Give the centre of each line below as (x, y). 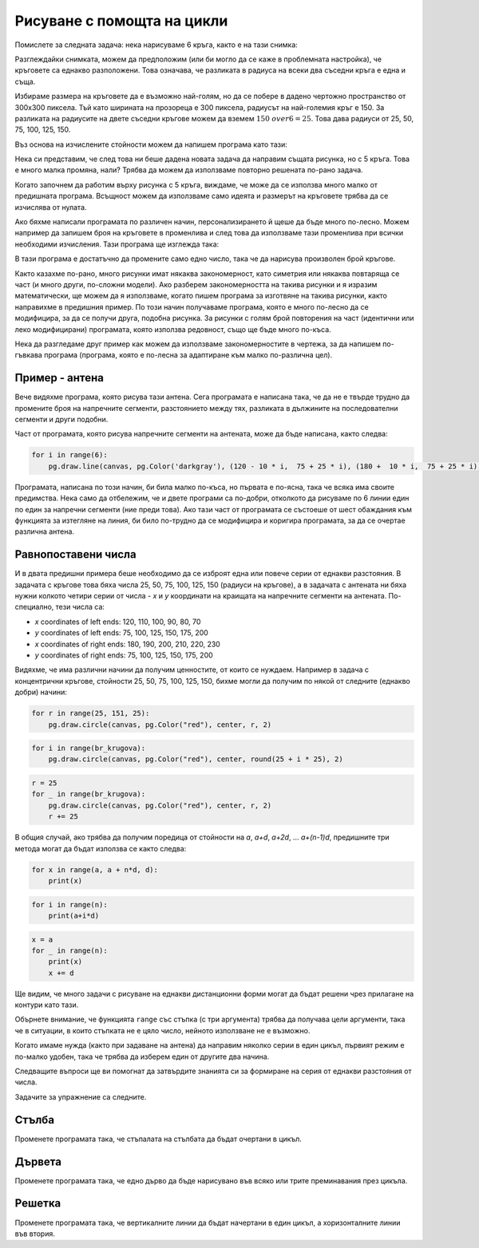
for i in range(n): (69, 904)
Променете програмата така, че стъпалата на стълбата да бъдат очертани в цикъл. (158, 1139)
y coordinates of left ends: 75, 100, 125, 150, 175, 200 (122, 633)
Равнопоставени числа (75, 555)
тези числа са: (80, 607)
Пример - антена (59, 378)
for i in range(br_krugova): (89, 748)
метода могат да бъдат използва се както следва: (101, 848)
